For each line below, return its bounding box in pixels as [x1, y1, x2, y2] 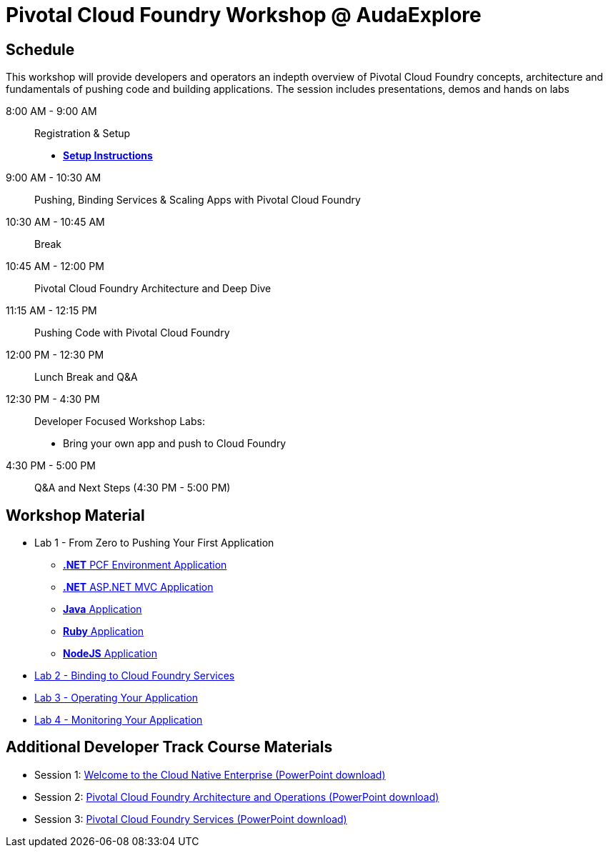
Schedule [6, 40, 75, 59]
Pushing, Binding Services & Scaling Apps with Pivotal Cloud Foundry [34, 194, 361, 206]
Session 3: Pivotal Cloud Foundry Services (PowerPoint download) [34, 812, 347, 825]
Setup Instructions [63, 149, 153, 162]
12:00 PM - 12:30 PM [6, 349, 104, 361]
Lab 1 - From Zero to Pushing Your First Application [34, 537, 274, 549]
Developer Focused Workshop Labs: [34, 415, 205, 428]
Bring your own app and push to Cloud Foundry [63, 437, 286, 450]
